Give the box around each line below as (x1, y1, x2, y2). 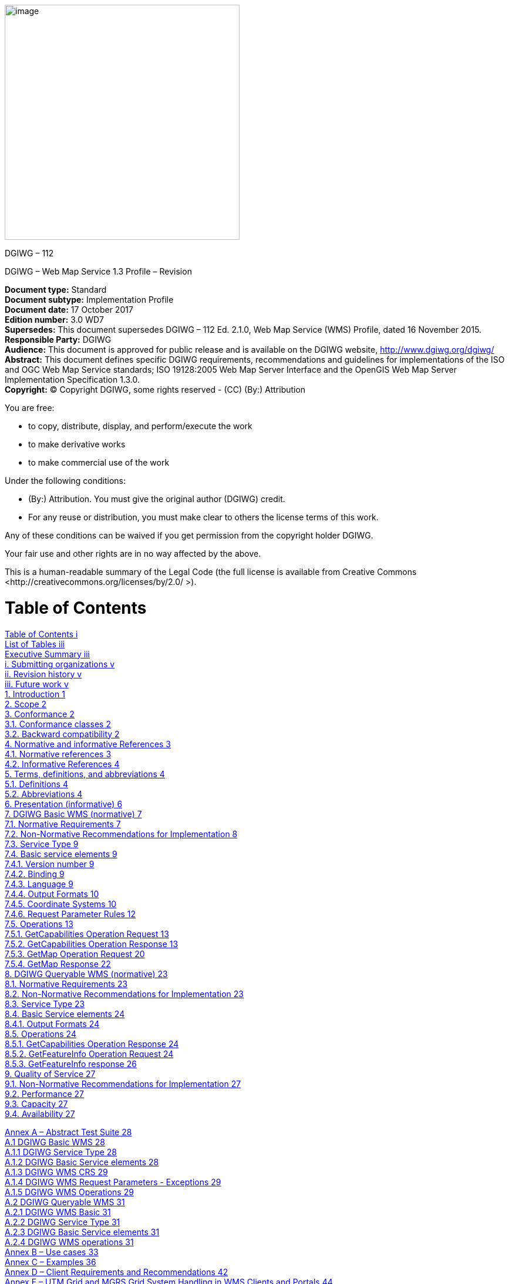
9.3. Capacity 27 (5, 1098, 68, 1109)
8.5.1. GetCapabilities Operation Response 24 (5, 1038, 179, 1049)
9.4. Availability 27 (5, 1108, 75, 1119)
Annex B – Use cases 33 (5, 1246, 99, 1257)
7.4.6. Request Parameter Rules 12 (5, 908, 136, 919)
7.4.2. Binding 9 (5, 868, 65, 879)
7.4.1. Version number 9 (5, 858, 95, 869)
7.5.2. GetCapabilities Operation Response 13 (5, 938, 178, 949)
